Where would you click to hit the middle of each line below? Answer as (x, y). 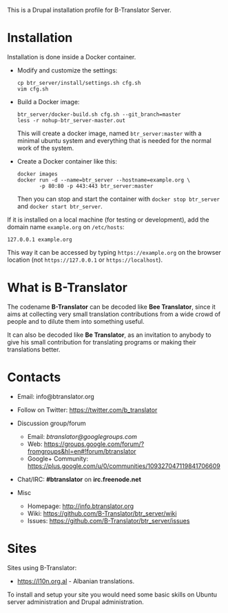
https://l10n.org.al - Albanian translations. (76, 581)
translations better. (34, 349)
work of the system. (45, 148)
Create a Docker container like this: (67, 161)
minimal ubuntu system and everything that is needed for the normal (114, 140)
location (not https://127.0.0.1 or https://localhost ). (85, 260)
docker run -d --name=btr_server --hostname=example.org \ (104, 180)
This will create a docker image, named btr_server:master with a (109, 133)
